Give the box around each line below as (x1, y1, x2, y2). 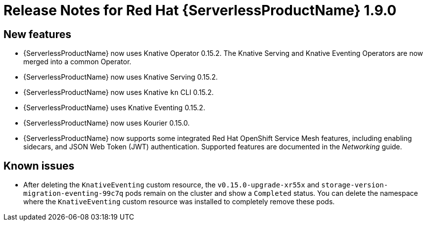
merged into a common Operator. (23, 57, 132, 66)
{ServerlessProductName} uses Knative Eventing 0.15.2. (23, 103, 205, 112)
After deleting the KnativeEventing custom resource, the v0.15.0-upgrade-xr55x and (23, 180, 320, 189)
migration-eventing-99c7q (23, 189, 124, 198)
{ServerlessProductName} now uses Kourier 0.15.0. (23, 119, 190, 128)
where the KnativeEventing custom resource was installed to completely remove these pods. (23, 197, 335, 206)
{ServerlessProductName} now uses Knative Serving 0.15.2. (23, 73, 218, 82)
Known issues (3, 159, 75, 172)
